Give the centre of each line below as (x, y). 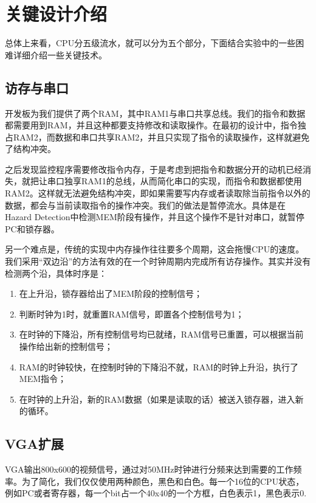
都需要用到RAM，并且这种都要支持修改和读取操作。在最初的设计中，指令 (151, 125)
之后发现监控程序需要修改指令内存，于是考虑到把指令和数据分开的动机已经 (154, 169)
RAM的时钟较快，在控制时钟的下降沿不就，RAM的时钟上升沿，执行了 (159, 366)
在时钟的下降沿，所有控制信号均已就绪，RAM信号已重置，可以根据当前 (161, 334)
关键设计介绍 (56, 14)
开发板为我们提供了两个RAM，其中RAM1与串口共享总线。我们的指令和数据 (155, 113)
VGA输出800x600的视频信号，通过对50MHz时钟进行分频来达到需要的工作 (149, 469)
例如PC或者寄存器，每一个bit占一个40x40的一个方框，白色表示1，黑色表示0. (156, 493)
